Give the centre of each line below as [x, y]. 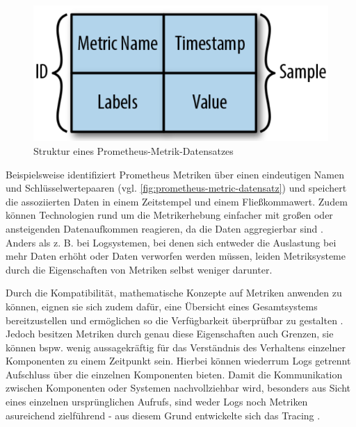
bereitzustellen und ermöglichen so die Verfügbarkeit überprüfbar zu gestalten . [175, 320]
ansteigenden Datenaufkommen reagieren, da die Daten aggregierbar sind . [164, 228]
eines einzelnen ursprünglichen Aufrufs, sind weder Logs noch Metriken [157, 402]
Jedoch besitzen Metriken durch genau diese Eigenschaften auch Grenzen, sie [170, 334]
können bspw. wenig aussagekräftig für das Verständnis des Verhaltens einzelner [176, 347]
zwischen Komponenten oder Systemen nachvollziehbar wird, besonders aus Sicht [178, 388]
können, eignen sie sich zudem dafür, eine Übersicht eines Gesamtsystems [162, 306]
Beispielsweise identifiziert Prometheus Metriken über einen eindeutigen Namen [175, 174]
